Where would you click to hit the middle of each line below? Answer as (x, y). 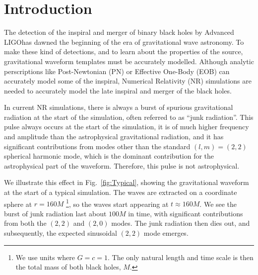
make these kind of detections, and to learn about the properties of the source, (124, 51)
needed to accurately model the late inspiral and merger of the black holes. (118, 90)
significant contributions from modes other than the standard (97, 146)
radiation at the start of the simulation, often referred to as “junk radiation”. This (129, 117)
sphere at (18, 204)
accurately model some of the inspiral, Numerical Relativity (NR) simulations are (128, 81)
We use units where (45, 257)
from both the (25, 223)
